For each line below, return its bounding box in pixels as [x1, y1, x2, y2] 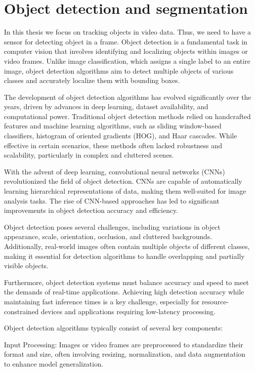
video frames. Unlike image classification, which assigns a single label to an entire [4, 55, 251, 66]
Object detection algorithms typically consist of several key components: [4, 323, 223, 333]
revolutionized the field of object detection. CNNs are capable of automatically [4, 176, 242, 186]
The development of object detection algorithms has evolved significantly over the [4, 91, 252, 102]
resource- [202, 296, 229, 306]
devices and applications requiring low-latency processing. [41, 306, 215, 316]
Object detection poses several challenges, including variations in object [4, 221, 220, 232]
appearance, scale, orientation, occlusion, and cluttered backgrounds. [4, 231, 212, 242]
